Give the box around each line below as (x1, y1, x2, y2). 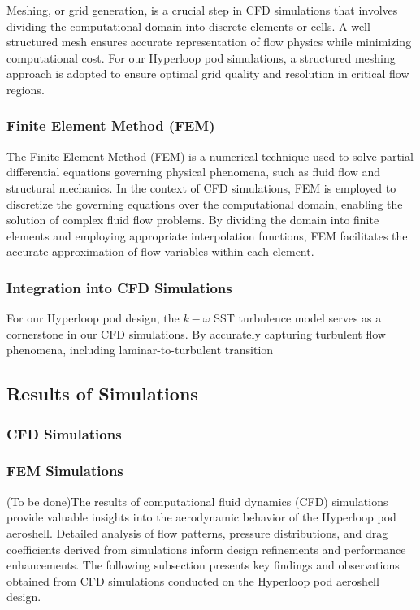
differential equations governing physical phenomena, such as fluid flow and (6, 163, 381, 180)
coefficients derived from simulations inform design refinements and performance (6, 540, 406, 557)
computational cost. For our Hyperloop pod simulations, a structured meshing (6, 49, 396, 66)
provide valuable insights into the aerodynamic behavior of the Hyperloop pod (6, 508, 396, 526)
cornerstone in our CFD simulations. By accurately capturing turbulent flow (6, 325, 386, 342)
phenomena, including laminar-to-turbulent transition (6, 341, 274, 358)
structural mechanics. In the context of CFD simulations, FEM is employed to (6, 179, 396, 196)
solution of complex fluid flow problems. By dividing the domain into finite (6, 211, 379, 228)
